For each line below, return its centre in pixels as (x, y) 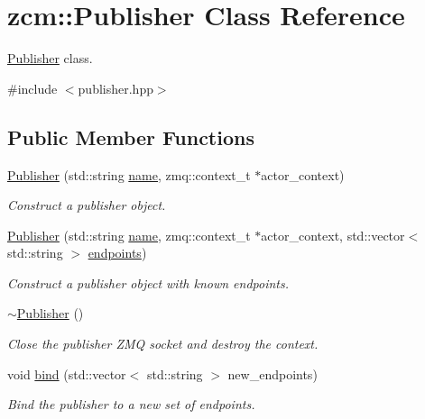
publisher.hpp (115, 88)
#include (32, 88)
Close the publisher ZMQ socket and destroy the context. (163, 344)
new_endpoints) (273, 373)
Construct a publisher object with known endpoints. (148, 282)
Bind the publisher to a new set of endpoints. (131, 404)
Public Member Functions (131, 137)
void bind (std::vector (67, 373)
